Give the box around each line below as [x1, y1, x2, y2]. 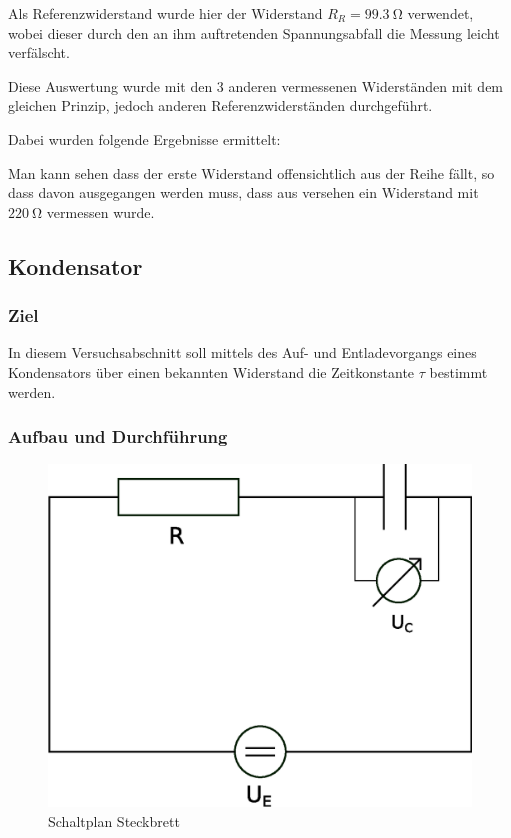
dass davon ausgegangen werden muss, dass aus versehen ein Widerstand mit [8, 182, 479, 203]
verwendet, [407, 3, 474, 23]
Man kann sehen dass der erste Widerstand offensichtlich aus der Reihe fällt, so [8, 162, 495, 183]
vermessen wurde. [46, 201, 155, 222]
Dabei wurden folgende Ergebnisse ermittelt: [8, 128, 281, 149]
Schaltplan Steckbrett [48, 810, 180, 831]
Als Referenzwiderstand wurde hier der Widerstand [8, 3, 323, 23]
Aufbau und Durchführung [8, 424, 228, 449]
